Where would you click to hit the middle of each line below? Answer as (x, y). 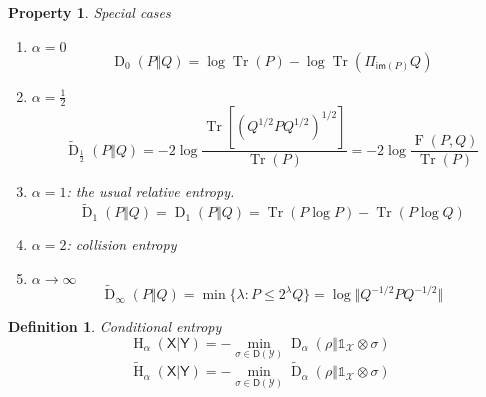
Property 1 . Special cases (89, 12)
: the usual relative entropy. (150, 191)
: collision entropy (121, 244)
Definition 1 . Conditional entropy (115, 326)
